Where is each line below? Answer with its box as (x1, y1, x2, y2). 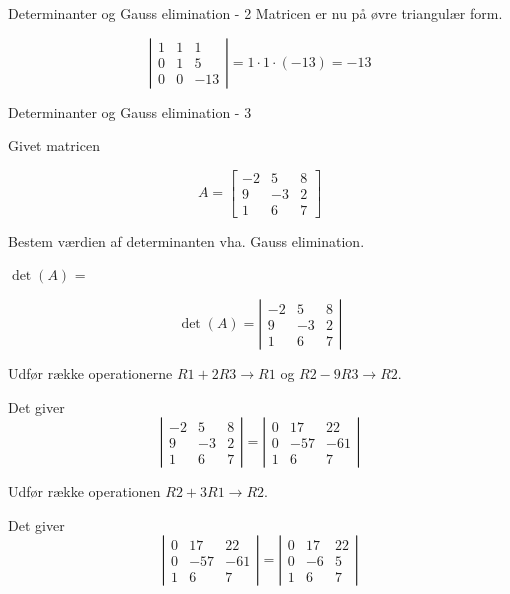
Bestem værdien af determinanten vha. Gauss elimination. (8, 230, 365, 251)
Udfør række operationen (8, 481, 161, 502)
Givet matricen (8, 135, 100, 156)
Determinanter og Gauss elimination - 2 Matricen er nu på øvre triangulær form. (8, 3, 503, 23)
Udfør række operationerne (8, 363, 173, 384)
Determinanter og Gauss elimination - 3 (8, 101, 252, 122)
